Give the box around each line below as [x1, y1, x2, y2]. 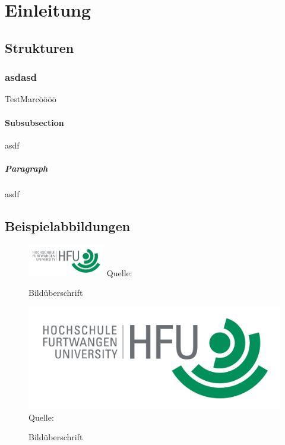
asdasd [5, 70, 37, 84]
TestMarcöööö [5, 93, 56, 105]
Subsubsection [5, 116, 64, 128]
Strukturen [5, 38, 74, 56]
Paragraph [5, 162, 48, 174]
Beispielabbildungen [5, 216, 131, 235]
